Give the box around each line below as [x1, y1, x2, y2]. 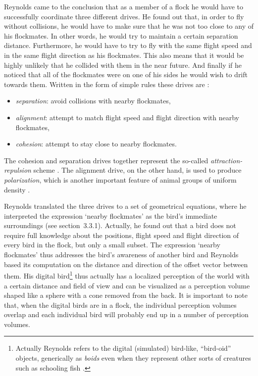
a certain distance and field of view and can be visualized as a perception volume [4, 280, 250, 290]
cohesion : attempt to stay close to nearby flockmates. [15, 139, 177, 149]
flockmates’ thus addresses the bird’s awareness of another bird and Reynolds [4, 249, 239, 260]
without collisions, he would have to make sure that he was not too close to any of [4, 21, 254, 31]
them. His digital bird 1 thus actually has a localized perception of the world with [4, 269, 250, 281]
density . [4, 184, 30, 194]
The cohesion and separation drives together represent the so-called [4, 155, 208, 165]
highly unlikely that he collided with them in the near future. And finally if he [4, 59, 242, 70]
